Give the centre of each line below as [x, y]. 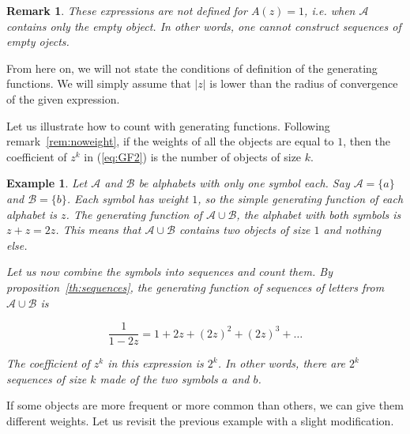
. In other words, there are [282, 363]
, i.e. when [330, 10]
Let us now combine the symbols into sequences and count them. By [169, 272]
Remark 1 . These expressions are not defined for [127, 10]
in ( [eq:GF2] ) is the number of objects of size [193, 156]
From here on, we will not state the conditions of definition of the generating [192, 68]
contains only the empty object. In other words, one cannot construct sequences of [204, 26]
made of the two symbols [159, 378]
